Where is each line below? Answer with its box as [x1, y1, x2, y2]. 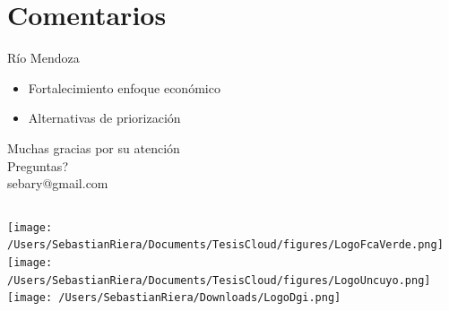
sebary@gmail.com [7, 174, 108, 193]
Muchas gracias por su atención [7, 138, 180, 157]
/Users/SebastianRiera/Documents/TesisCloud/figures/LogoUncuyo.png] [7, 273, 431, 287]
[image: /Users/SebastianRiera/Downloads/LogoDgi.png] [7, 291, 341, 305]
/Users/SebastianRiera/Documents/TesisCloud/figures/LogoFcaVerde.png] [7, 238, 444, 252]
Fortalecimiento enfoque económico [28, 78, 220, 97]
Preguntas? [7, 156, 68, 175]
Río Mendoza [7, 48, 80, 67]
